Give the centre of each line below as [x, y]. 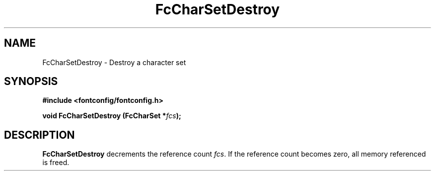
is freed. [56, 163]
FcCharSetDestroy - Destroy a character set [114, 62]
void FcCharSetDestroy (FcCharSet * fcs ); [112, 116]
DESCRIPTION [39, 135]
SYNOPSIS [31, 82]
